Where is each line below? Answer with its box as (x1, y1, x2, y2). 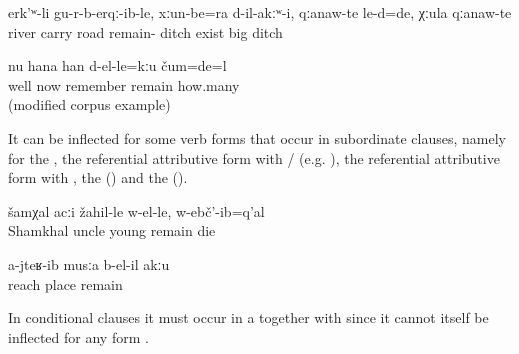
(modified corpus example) (8, 94, 171, 115)
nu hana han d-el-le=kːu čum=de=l (8, 55, 227, 76)
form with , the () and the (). (8, 167, 188, 188)
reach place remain (8, 273, 123, 294)
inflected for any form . (8, 326, 149, 347)
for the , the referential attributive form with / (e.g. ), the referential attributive (8, 147, 500, 168)
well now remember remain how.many (8, 74, 240, 95)
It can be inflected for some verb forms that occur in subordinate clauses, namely (8, 127, 506, 148)
